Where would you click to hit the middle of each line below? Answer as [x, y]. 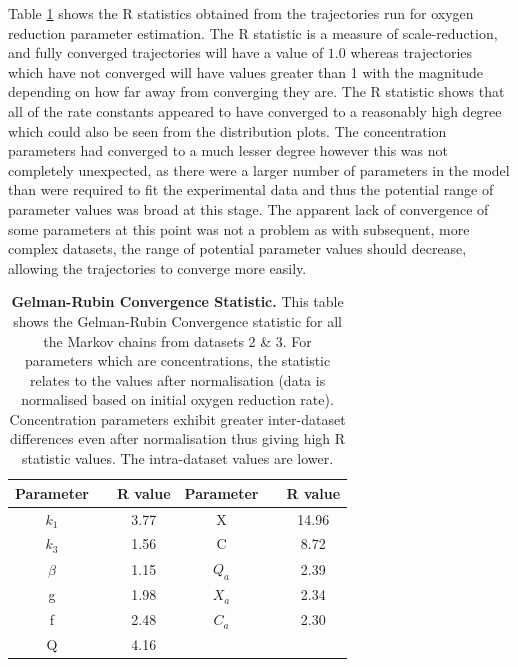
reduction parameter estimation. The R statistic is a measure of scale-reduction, [253, 32]
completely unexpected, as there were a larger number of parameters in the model [259, 169]
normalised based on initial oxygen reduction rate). [177, 399]
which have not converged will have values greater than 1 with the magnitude [246, 71]
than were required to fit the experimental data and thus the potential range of [251, 189]
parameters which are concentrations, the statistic [177, 360]
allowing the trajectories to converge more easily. [157, 267]
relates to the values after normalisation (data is [177, 379]
